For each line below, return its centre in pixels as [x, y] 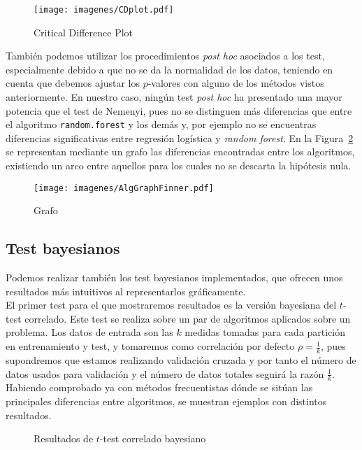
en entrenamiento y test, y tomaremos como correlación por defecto [150, 346]
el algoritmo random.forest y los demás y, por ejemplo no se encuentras [161, 124]
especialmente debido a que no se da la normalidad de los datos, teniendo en [169, 69]
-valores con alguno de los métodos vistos [236, 83]
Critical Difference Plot [84, 32]
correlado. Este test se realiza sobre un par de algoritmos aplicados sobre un [188, 318]
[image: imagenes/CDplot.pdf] [104, 10]
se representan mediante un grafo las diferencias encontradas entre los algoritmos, [180, 152]
